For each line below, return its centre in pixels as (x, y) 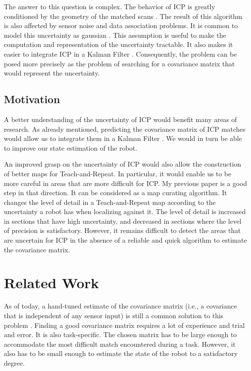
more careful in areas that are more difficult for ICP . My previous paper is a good (125, 183)
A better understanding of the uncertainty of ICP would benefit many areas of (120, 119)
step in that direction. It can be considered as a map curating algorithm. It (116, 193)
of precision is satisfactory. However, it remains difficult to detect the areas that (122, 230)
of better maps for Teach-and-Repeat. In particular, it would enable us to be (118, 173)
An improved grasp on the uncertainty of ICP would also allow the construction (123, 164)
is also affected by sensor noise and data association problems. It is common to (121, 25)
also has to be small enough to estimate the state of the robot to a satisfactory (121, 353)
